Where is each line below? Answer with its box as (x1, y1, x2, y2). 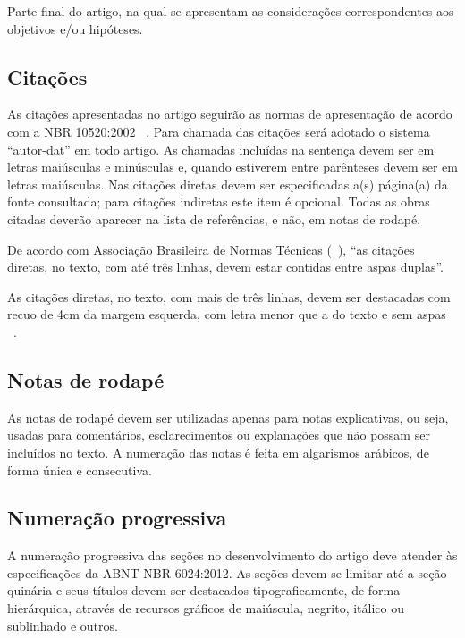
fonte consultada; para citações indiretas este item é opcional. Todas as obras (7, 192, 430, 211)
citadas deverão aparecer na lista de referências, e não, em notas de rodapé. (7, 209, 421, 228)
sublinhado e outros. (7, 616, 118, 634)
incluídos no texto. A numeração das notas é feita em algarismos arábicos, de (7, 442, 429, 461)
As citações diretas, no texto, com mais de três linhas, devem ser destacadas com (7, 287, 451, 306)
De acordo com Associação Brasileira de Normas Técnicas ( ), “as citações (7, 239, 415, 258)
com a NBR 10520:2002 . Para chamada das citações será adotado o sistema (7, 122, 430, 140)
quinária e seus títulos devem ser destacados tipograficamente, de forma (7, 581, 401, 600)
